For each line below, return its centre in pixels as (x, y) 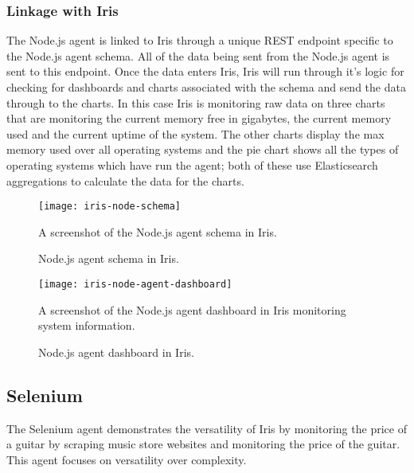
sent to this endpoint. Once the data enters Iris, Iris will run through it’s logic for (205, 71)
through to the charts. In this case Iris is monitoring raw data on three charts (196, 102)
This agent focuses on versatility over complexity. (127, 459)
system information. (87, 325)
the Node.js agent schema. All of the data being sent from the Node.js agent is (198, 55)
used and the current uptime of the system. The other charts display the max (195, 133)
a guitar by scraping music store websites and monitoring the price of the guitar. (203, 444)
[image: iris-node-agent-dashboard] (135, 284)
